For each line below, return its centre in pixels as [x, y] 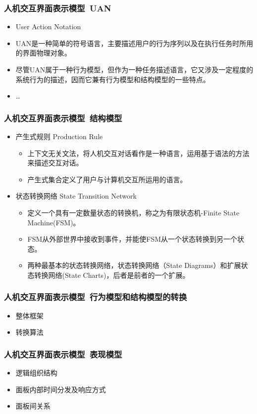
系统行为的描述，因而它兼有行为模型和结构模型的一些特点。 [113, 79]
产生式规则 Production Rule [59, 136]
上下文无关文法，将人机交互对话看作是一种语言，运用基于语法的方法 [138, 153]
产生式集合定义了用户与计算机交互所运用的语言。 [107, 179]
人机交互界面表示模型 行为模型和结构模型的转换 [96, 297]
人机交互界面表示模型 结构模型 [63, 118]
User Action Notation [48, 26]
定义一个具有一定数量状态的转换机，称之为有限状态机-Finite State [133, 212]
